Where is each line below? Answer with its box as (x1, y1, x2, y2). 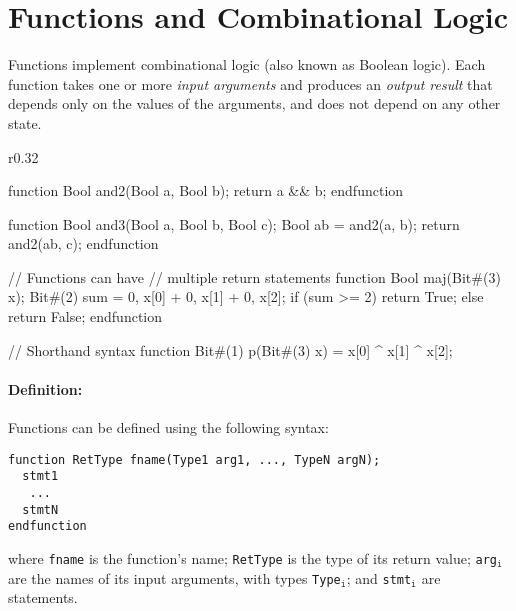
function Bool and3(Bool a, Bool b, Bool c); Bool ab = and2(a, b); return (8, 213, 460, 234)
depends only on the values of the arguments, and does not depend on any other (8, 93, 501, 114)
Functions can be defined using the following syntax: (8, 417, 329, 438)
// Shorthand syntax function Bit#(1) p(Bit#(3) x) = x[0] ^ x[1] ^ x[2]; (8, 339, 453, 360)
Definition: (8, 378, 83, 399)
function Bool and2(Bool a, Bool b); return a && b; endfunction (8, 180, 404, 201)
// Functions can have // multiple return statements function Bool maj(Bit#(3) (8, 266, 501, 287)
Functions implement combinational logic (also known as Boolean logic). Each (8, 54, 486, 75)
